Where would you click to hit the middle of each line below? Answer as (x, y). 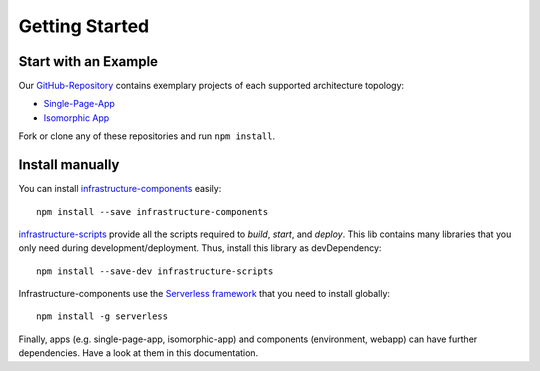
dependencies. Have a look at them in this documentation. (138, 353)
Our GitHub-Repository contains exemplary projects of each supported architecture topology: (211, 86)
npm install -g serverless (102, 316)
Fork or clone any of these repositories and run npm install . (146, 136)
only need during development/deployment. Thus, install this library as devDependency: (200, 248)
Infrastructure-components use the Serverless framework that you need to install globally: (204, 294)
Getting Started (84, 26)
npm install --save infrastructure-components (152, 211)
